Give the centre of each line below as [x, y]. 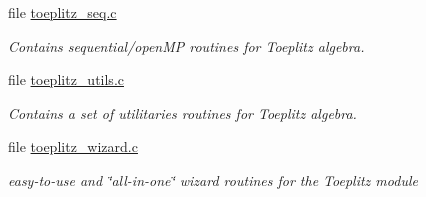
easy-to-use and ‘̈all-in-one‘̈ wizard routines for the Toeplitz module [213, 179]
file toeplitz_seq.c [62, 12]
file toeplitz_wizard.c [73, 146]
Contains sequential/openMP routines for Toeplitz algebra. [186, 45]
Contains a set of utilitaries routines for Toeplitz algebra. [182, 112]
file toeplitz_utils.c [66, 79]
